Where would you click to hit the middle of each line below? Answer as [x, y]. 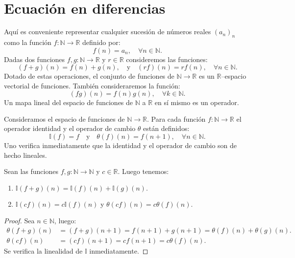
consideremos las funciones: [167, 59]
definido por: [101, 42]
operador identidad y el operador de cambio [70, 128]
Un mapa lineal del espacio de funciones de [69, 102]
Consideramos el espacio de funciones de [64, 118]
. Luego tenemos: [143, 171]
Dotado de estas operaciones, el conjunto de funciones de [89, 76]
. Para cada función [176, 118]
